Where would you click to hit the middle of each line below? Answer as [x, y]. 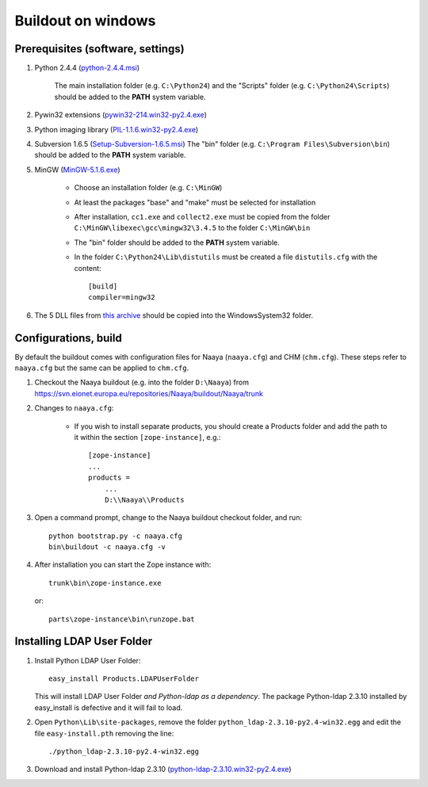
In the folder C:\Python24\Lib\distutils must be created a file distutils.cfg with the [226, 257]
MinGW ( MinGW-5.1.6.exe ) [77, 170]
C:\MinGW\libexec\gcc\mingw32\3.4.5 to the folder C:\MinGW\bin [192, 228]
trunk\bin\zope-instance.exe [105, 583]
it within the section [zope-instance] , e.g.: [147, 437]
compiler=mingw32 [122, 298]
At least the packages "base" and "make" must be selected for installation [195, 202]
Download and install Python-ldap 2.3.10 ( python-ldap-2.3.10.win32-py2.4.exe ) [163, 770]
